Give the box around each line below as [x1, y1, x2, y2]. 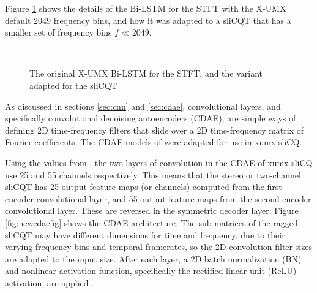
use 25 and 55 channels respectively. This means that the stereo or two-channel [5, 168, 301, 181]
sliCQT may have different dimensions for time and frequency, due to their [5, 228, 285, 241]
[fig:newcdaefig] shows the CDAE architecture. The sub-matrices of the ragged [5, 216, 298, 229]
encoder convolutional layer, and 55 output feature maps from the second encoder [5, 192, 311, 205]
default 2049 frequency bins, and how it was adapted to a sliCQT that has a [5, 13, 291, 26]
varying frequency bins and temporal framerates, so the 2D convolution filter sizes [5, 240, 313, 253]
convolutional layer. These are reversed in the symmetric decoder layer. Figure [5, 204, 299, 217]
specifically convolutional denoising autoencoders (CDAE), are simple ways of [5, 112, 296, 124]
